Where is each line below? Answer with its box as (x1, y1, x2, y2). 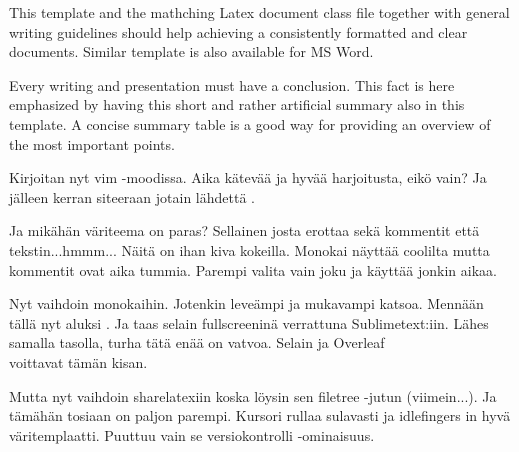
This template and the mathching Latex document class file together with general (9, 2, 510, 22)
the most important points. (9, 133, 175, 154)
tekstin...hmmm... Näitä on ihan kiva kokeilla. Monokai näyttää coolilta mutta (9, 239, 490, 260)
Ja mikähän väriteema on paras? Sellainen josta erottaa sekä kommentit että (9, 220, 480, 241)
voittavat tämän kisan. (9, 351, 148, 372)
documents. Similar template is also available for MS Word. (9, 41, 374, 62)
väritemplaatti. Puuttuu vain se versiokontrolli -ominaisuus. (9, 424, 375, 445)
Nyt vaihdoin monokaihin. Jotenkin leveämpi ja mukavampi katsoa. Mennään (9, 293, 484, 314)
